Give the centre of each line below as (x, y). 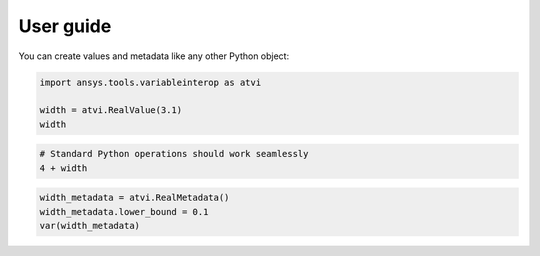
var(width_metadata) (89, 226)
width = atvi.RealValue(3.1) (111, 110)
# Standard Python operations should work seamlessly (174, 154)
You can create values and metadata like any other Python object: (154, 56)
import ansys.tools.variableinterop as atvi (150, 82)
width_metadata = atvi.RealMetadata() (134, 198)
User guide (65, 26)
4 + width (63, 168)
